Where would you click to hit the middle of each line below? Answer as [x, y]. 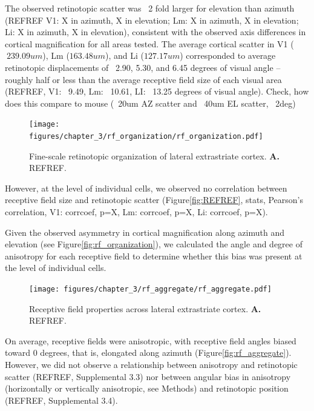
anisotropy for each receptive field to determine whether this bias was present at [154, 256]
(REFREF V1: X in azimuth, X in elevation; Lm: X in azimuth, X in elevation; [152, 20]
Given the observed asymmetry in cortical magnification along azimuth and [145, 232]
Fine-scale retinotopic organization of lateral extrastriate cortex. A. [154, 155]
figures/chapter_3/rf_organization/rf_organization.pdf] [146, 136]
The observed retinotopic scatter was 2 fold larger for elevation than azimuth [150, 8]
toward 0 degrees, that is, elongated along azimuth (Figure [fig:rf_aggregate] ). [148, 353]
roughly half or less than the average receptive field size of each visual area [143, 79]
